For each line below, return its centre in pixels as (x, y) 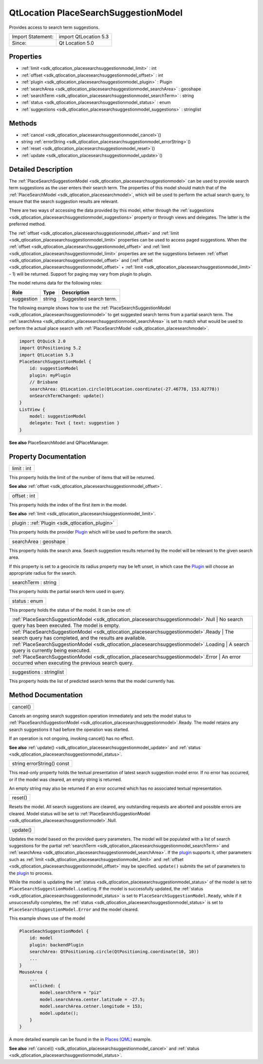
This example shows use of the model (47, 918)
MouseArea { (34, 972)
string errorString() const (41, 763)
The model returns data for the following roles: (56, 283)
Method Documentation (46, 695)
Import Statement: (33, 37)
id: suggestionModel (54, 369)
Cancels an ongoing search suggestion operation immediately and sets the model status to (100, 716)
